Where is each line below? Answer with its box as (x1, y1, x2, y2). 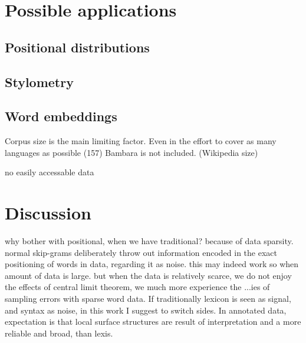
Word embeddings (5, 107, 117, 125)
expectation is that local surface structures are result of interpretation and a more (5, 315, 301, 328)
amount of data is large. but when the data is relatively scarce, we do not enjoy (5, 269, 292, 281)
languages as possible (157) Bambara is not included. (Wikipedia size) (5, 146, 258, 158)
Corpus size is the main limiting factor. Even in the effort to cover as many (5, 135, 277, 147)
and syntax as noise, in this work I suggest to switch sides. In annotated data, (5, 304, 287, 316)
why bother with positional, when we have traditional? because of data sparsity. (5, 235, 294, 247)
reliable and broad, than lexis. (5, 327, 113, 339)
